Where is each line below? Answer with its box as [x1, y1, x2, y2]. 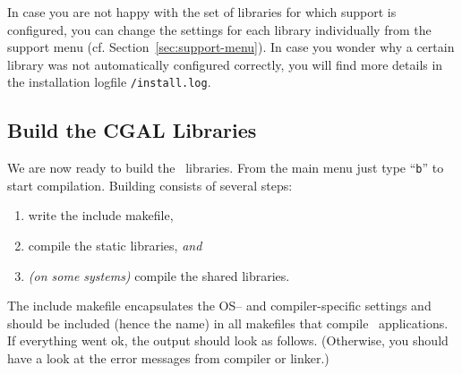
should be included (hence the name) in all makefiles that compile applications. [7, 313, 449, 332]
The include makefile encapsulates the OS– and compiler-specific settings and [7, 296, 432, 315]
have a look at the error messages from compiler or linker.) [7, 349, 329, 368]
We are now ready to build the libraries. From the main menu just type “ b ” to [7, 158, 444, 177]
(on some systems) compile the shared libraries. [28, 266, 290, 285]
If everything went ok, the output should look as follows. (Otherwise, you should [7, 331, 449, 350]
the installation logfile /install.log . [7, 72, 211, 91]
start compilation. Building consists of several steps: [7, 175, 293, 194]
